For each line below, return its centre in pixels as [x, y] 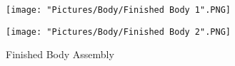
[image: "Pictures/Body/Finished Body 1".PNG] [118, 10]
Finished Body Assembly [60, 54]
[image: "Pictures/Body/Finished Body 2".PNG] [118, 32]
